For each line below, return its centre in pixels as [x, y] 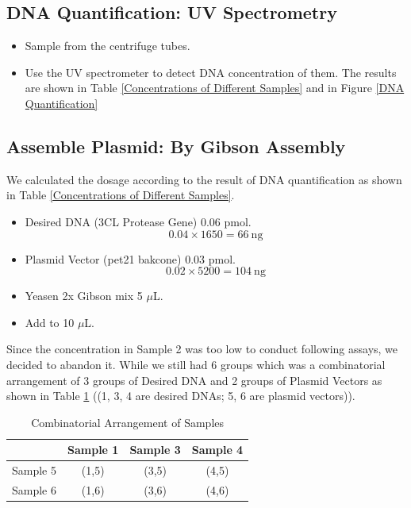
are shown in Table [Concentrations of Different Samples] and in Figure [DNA [215, 88]
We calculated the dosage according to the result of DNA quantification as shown [204, 179]
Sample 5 [34, 470]
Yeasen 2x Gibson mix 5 [84, 296]
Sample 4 [217, 450]
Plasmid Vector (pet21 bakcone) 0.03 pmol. [130, 258]
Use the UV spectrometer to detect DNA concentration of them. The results [211, 72]
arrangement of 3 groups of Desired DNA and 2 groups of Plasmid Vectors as [194, 380]
